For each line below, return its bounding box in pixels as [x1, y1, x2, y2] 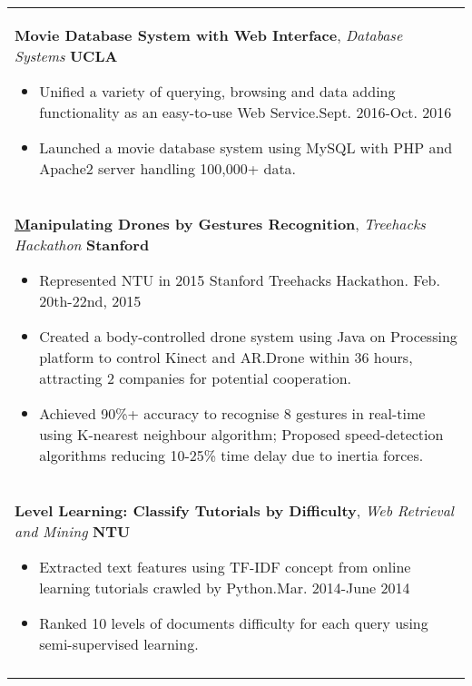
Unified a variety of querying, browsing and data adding [39, 81, 396, 102]
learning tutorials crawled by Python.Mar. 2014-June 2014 [39, 577, 410, 598]
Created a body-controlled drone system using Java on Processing [39, 326, 457, 347]
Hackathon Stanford [15, 234, 150, 255]
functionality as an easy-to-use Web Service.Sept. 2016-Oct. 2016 [39, 102, 452, 122]
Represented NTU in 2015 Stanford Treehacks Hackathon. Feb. [39, 269, 440, 290]
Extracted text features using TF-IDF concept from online [39, 556, 411, 577]
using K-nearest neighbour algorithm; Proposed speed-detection [39, 424, 444, 445]
